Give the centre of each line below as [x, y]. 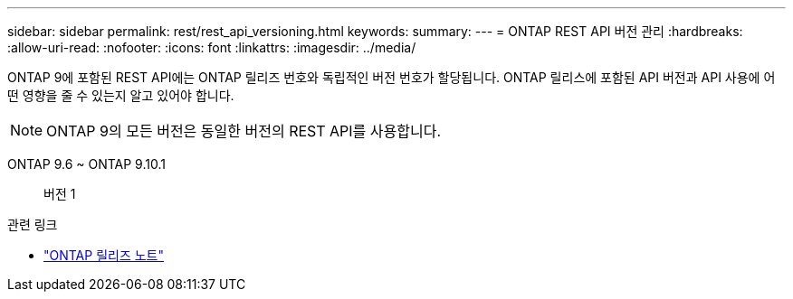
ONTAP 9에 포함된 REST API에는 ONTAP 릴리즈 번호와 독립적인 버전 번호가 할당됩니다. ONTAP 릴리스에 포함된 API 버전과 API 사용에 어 [392, 77]
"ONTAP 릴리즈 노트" [104, 255]
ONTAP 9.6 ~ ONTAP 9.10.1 [86, 164]
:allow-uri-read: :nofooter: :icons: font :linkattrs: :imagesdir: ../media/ [212, 47]
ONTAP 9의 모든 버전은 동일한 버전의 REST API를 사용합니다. [244, 131]
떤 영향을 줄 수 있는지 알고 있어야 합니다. [121, 95]
